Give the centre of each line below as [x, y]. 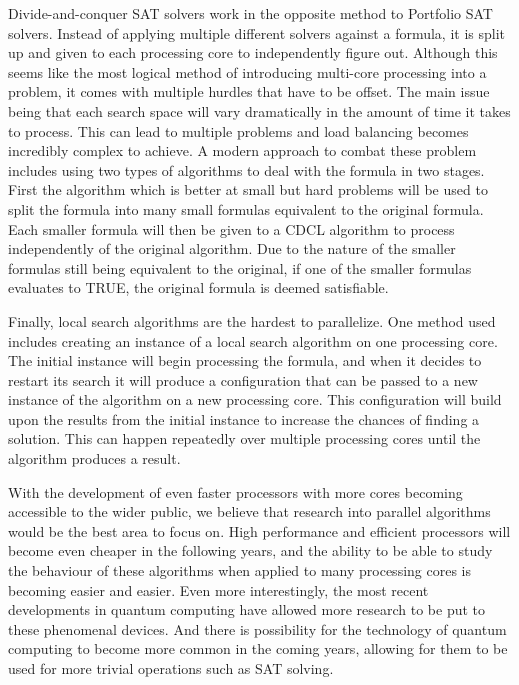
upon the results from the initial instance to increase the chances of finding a [244, 418]
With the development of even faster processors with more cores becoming [235, 491]
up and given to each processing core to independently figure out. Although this [253, 52]
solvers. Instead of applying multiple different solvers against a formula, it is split [256, 32]
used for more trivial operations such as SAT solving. [171, 668]
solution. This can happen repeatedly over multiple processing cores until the [244, 438]
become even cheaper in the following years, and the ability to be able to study [250, 550]
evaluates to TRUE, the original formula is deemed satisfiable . [198, 287]
